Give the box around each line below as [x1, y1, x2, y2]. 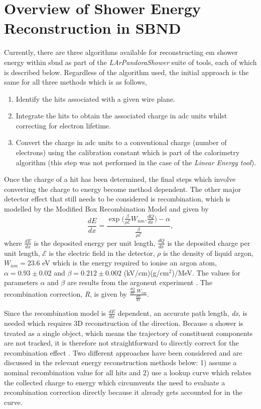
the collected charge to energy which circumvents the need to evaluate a [4, 377, 225, 387]
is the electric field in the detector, [49, 247, 155, 258]
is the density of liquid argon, [163, 247, 253, 258]
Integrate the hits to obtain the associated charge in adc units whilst [16, 110, 227, 121]
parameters [4, 277, 38, 288]
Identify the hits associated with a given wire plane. [16, 93, 176, 104]
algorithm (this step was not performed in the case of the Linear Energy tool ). [16, 157, 256, 167]
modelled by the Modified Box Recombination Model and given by [4, 203, 209, 214]
